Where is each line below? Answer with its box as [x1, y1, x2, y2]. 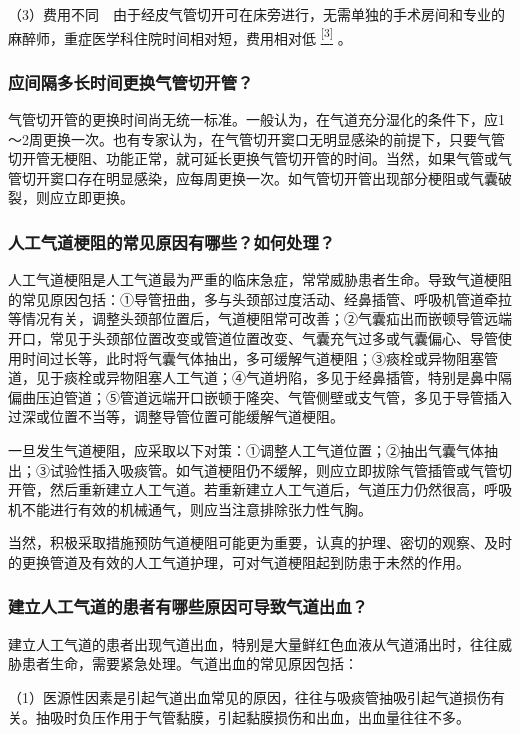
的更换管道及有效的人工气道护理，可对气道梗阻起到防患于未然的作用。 [8, 551, 470, 572]
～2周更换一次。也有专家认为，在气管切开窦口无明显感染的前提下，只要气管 [8, 128, 505, 149]
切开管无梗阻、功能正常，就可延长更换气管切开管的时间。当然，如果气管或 [8, 148, 498, 169]
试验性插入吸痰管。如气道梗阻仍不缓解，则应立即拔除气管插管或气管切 [49, 459, 512, 480]
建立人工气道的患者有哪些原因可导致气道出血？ [8, 594, 368, 619]
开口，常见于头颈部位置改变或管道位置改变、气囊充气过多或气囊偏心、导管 [8, 328, 498, 349]
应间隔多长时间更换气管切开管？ [8, 69, 254, 94]
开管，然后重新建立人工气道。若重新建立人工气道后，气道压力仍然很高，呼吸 [8, 479, 512, 500]
